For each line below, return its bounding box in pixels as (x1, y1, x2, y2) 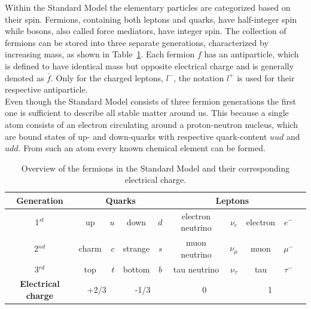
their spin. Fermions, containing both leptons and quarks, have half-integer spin (5, 13, 297, 25)
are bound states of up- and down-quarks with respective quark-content (5, 130, 267, 142)
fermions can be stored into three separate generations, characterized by (5, 36, 269, 48)
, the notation (173, 71, 224, 84)
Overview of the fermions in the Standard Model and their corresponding (21, 161, 290, 174)
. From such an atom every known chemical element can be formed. (18, 142, 266, 154)
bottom (123, 262, 150, 275)
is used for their (237, 71, 295, 84)
